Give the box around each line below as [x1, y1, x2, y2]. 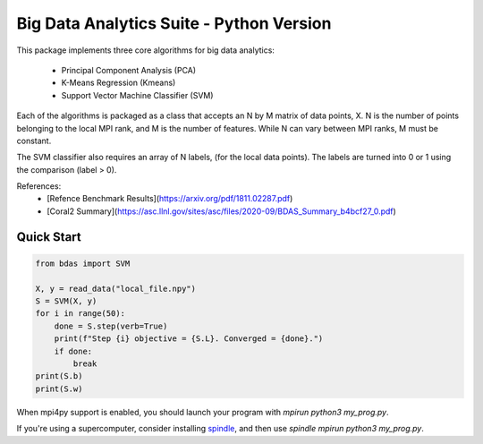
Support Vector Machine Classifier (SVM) [61, 90, 214, 100]
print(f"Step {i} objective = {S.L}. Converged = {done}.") [54, 334, 324, 344]
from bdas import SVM [35, 258, 131, 269]
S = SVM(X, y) [35, 296, 97, 306]
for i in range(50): [35, 309, 125, 319]
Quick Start [16, 229, 81, 244]
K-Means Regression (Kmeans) [61, 77, 176, 89]
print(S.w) [35, 383, 83, 394]
